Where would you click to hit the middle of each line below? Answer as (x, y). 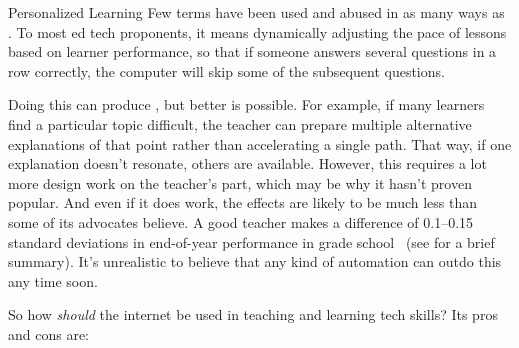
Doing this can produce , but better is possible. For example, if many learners (246, 104)
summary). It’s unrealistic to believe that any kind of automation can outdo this (255, 261)
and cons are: (49, 333)
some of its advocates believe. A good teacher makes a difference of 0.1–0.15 (241, 221)
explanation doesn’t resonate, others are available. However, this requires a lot (247, 163)
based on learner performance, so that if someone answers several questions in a (252, 51)
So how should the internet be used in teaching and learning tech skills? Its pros (253, 314)
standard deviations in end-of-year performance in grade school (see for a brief (251, 241)
